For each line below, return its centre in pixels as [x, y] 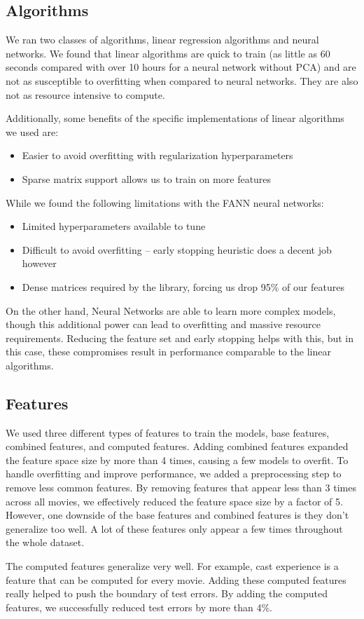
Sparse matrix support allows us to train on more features [147, 178]
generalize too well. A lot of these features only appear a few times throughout [174, 528]
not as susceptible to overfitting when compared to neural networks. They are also [182, 80]
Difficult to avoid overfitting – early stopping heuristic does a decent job [177, 249]
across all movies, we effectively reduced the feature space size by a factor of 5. [174, 501]
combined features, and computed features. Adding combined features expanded [177, 446]
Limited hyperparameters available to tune [114, 226]
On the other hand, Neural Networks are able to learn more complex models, [171, 310]
